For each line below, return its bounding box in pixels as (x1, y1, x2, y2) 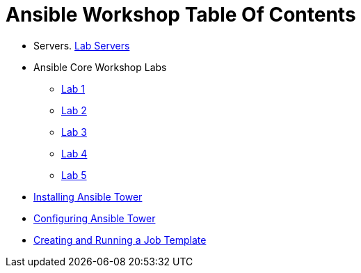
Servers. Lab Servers (33, 39, 130, 52)
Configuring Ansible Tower (33, 212, 156, 224)
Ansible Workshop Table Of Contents (6, 3, 356, 26)
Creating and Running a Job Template (33, 233, 207, 246)
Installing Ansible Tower (33, 190, 143, 203)
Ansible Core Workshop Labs (33, 61, 167, 73)
